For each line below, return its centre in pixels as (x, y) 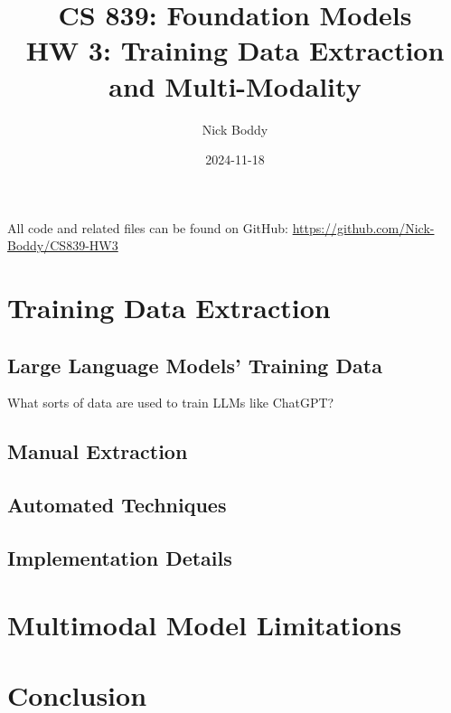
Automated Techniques (117, 505)
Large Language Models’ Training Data (195, 365)
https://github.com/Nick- (363, 227)
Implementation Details (120, 558)
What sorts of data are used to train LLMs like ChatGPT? (171, 403)
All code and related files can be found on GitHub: (148, 227)
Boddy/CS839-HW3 (63, 245)
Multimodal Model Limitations (205, 624)
